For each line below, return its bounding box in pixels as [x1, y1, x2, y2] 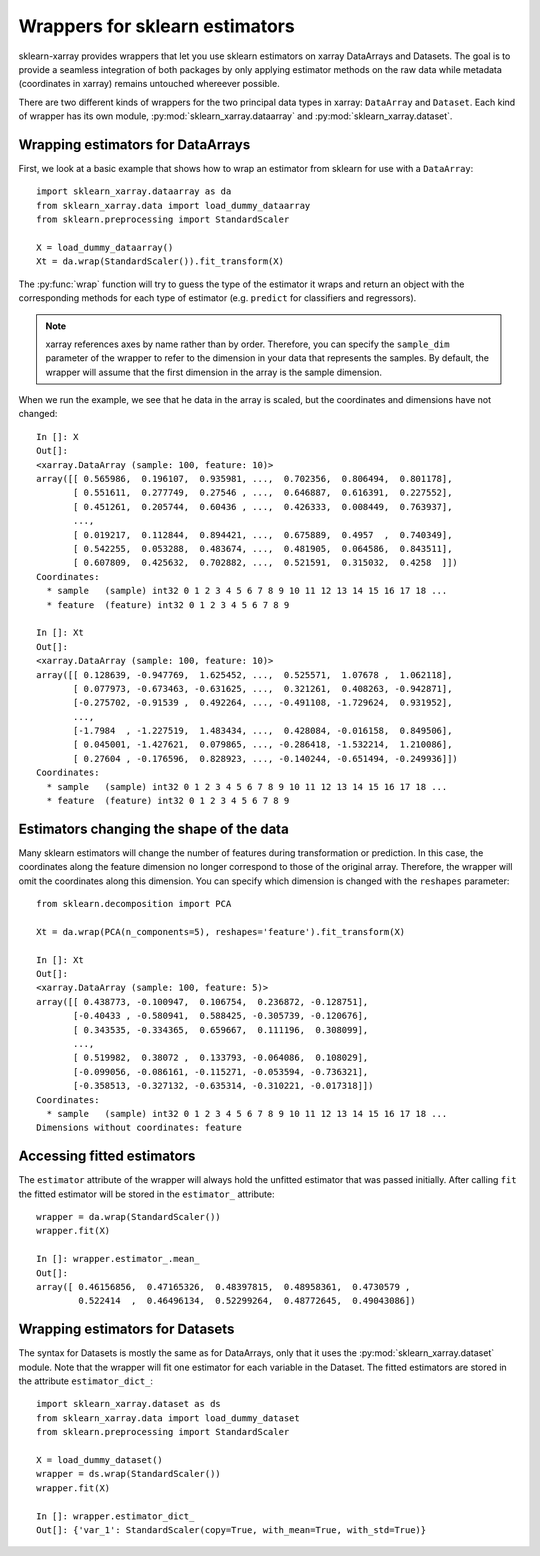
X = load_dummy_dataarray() [36, 241, 174, 253]
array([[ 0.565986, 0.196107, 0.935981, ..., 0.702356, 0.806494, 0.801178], [36, 473, 453, 485]
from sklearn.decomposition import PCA [36, 898, 232, 910]
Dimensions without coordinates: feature [36, 1122, 242, 1134]
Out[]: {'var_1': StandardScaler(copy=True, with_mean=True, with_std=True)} [36, 1524, 427, 1535]
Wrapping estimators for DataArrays [18, 136, 251, 153]
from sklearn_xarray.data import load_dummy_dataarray [36, 200, 311, 211]
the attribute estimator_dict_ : [18, 1375, 154, 1387]
